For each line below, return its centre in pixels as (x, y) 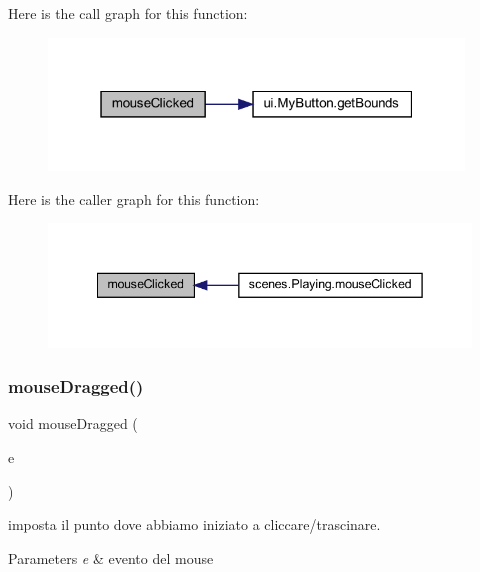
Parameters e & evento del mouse (111, 557)
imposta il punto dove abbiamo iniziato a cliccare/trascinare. (194, 524)
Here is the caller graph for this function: (134, 198)
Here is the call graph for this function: (128, 13)
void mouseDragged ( (73, 423)
